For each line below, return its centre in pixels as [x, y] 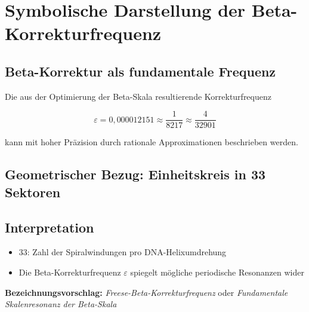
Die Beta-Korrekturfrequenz [70, 272]
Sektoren [33, 192]
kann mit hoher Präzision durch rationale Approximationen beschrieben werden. [152, 142]
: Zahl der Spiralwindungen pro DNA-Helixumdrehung [127, 252]
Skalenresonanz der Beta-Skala [61, 304]
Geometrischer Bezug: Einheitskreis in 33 [135, 174]
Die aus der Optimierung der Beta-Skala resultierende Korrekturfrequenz [138, 96]
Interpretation [50, 227]
